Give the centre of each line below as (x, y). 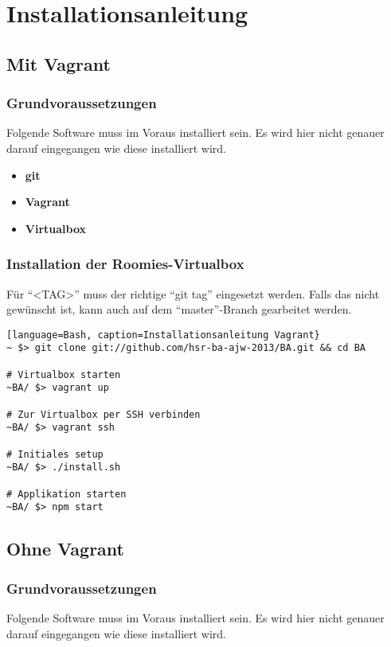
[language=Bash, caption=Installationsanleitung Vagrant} (163, 335)
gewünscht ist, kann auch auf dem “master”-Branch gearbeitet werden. (179, 309)
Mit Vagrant (59, 63)
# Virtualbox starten (64, 374)
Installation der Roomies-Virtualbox (125, 264)
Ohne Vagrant (65, 549)
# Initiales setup (55, 454)
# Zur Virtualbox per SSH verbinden (104, 414)
